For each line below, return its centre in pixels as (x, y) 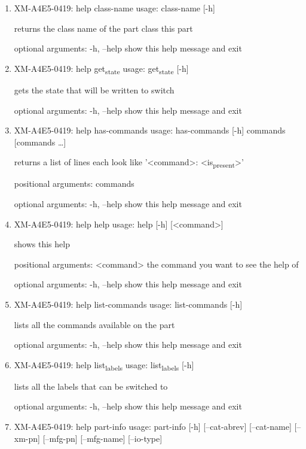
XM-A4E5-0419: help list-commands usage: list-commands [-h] (128, 304)
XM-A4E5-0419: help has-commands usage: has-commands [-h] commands (150, 130)
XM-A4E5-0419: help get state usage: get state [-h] (101, 69)
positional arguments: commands (74, 183)
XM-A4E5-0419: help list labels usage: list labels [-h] (104, 365)
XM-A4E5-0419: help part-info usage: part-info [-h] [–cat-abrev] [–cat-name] (153, 427)
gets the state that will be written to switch (94, 90)
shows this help (42, 244)
